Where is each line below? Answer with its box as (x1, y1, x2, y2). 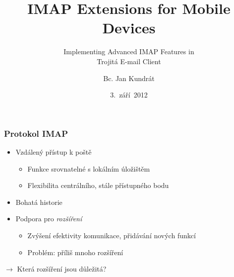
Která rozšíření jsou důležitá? (17, 264, 107, 274)
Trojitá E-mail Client (97, 56, 161, 66)
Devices (102, 17, 156, 38)
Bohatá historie (15, 196, 62, 207)
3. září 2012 (110, 90, 148, 100)
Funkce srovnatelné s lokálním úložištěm (27, 163, 150, 174)
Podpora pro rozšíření (15, 213, 82, 224)
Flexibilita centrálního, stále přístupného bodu (27, 180, 169, 190)
